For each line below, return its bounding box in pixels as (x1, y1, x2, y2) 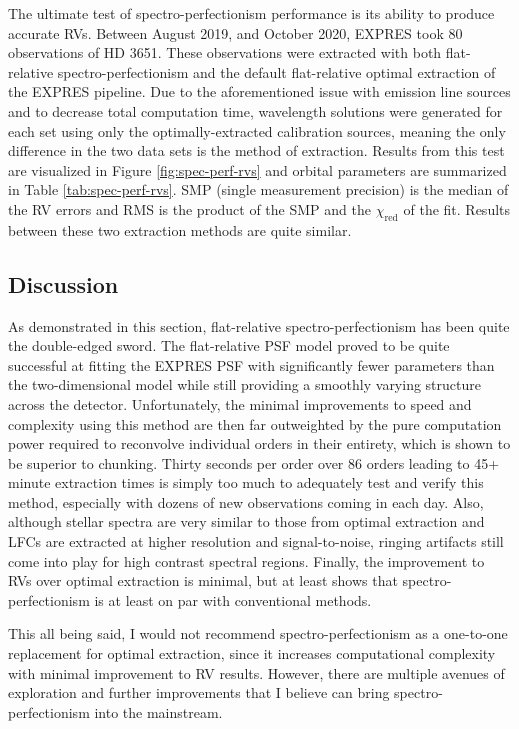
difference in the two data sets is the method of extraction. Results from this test (8, 140, 505, 161)
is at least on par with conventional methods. (94, 589, 372, 610)
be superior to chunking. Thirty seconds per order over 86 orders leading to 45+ (8, 452, 500, 473)
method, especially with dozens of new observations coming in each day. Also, (8, 491, 484, 512)
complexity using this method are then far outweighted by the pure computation (8, 413, 502, 434)
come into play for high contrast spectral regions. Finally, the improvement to (8, 550, 485, 571)
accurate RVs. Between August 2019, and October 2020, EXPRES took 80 (8, 22, 463, 43)
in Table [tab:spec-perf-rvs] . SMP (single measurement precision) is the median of (8, 179, 509, 200)
